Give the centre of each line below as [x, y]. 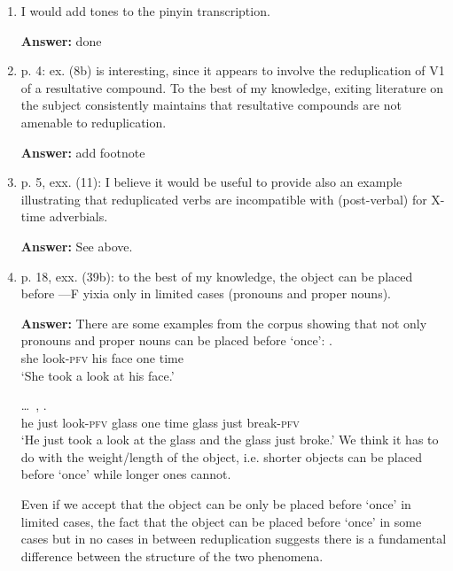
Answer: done [61, 40]
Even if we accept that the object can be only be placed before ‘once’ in [216, 504]
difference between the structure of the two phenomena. [172, 556]
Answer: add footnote [83, 152]
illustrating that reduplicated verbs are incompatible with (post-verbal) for [224, 199]
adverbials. [78, 216]
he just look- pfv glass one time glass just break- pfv [160, 422]
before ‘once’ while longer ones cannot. [126, 474]
